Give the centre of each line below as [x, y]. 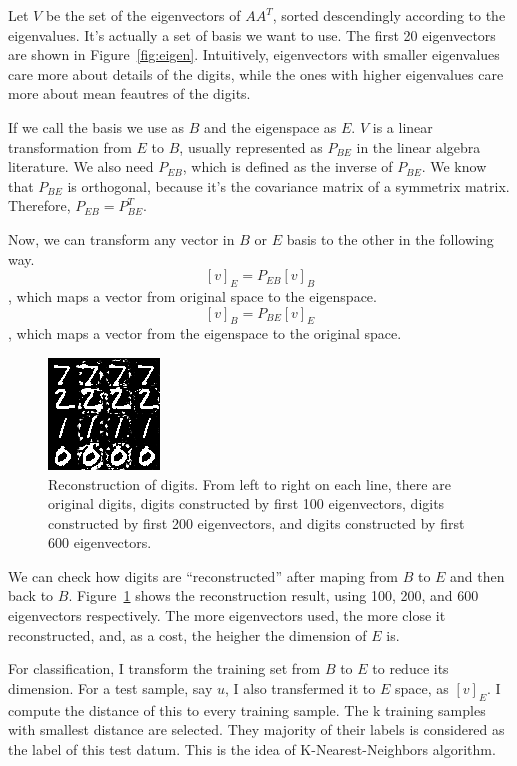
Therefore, [39, 205]
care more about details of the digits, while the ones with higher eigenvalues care [256, 73]
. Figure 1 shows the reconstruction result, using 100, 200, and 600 [273, 595]
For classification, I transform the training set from [164, 668]
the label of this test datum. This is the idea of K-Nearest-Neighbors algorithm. [252, 748]
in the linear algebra [418, 146]
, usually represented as [251, 146]
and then [477, 575]
